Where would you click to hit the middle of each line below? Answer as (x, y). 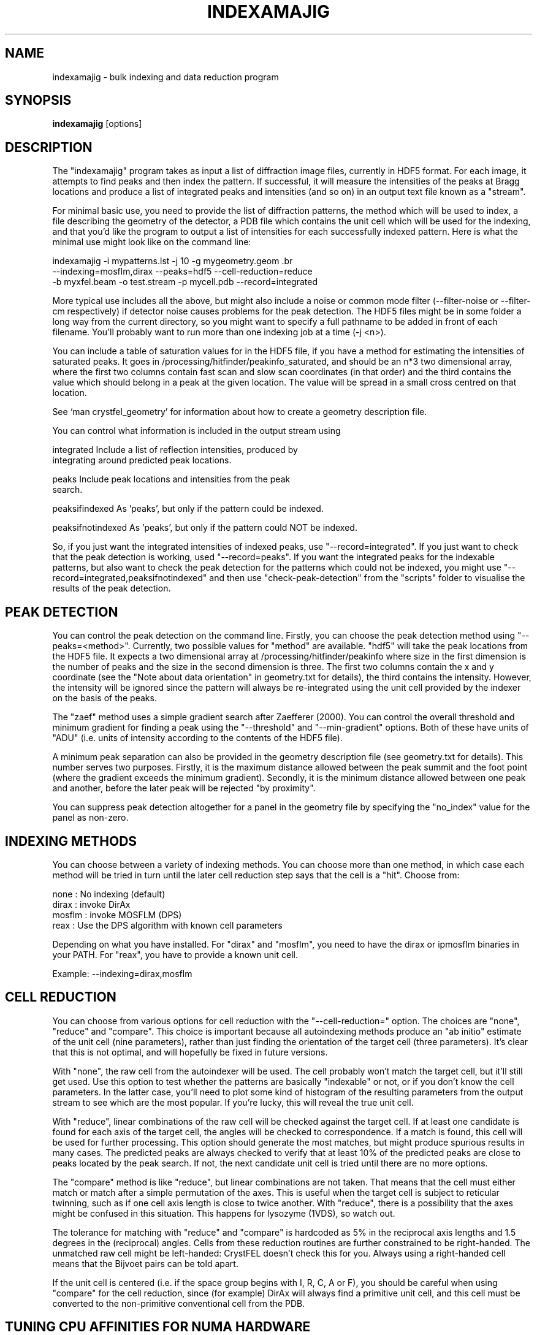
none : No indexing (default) (109, 894)
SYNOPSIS (38, 101)
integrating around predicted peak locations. (142, 460)
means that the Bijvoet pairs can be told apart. (145, 1263)
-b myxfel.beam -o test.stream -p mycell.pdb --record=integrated (185, 282)
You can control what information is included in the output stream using (196, 431)
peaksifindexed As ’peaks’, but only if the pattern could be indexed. (188, 509)
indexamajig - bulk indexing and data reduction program (166, 77)
